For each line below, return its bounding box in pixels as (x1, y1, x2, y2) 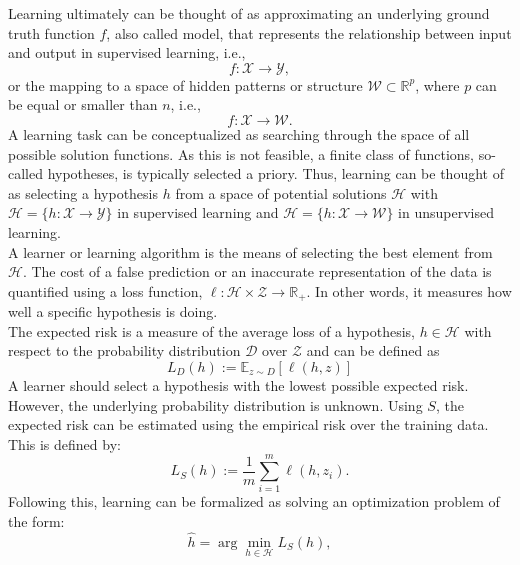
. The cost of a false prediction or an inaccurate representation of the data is (22, 261, 492, 282)
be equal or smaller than (8, 94, 158, 115)
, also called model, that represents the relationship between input (106, 22, 512, 43)
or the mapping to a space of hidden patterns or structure (8, 74, 363, 95)
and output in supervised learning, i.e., (8, 42, 246, 63)
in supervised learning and (117, 202, 279, 223)
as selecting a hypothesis (8, 182, 159, 203)
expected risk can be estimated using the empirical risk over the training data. (8, 414, 489, 435)
